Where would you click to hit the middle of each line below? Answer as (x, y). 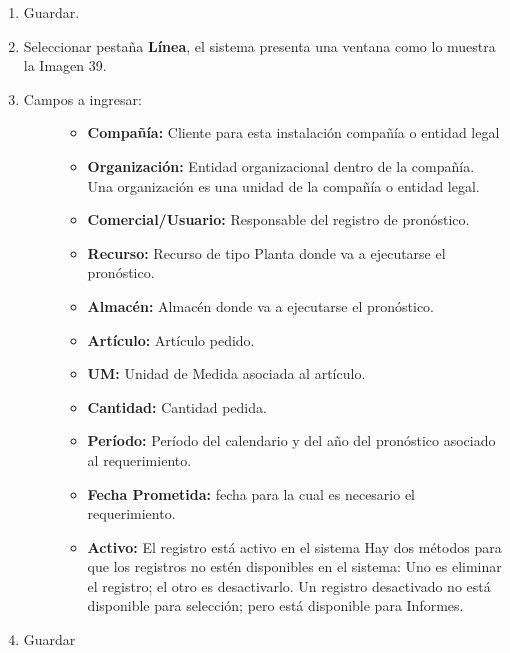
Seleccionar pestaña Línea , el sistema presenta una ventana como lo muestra (259, 45)
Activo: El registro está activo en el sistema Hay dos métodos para (294, 546)
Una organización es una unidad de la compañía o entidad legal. (283, 185)
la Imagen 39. (65, 65)
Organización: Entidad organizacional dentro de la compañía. (281, 165)
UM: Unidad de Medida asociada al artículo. (226, 373)
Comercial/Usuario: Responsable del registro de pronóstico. (278, 219)
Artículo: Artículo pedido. (171, 339)
